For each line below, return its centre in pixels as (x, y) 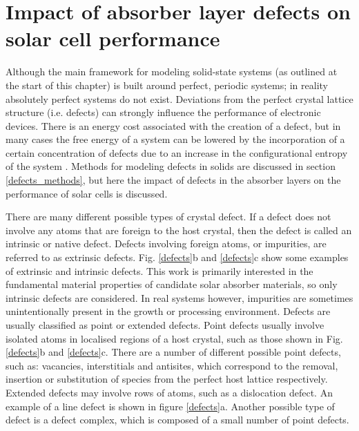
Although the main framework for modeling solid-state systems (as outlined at (172, 71)
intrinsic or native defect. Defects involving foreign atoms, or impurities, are (166, 243)
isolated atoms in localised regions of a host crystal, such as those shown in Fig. (174, 338)
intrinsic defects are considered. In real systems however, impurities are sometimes (179, 297)
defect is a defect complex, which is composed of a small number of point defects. (177, 420)
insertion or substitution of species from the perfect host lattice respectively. (167, 379)
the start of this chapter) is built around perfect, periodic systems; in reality (167, 85)
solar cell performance (113, 38)
